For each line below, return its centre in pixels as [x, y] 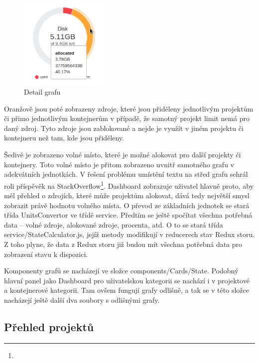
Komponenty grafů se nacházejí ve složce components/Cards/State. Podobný [121, 271]
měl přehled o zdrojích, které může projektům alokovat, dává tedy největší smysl [127, 195]
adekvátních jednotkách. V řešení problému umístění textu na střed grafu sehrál [126, 174]
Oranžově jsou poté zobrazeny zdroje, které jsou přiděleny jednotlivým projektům [129, 108]
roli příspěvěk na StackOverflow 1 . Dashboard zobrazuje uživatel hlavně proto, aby [129, 185]
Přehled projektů [49, 327]
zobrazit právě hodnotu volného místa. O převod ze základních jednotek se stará [127, 205]
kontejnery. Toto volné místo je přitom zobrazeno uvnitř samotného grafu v [119, 164]
